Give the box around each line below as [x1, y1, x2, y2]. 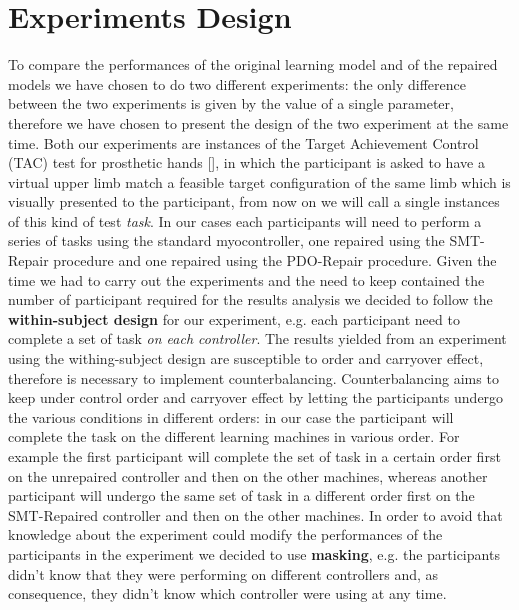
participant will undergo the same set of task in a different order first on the [8, 485, 475, 506]
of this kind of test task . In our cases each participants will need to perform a [8, 210, 482, 231]
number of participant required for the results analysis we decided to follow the [8, 289, 493, 310]
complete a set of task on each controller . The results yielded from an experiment [8, 328, 507, 349]
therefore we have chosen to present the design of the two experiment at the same [8, 112, 509, 133]
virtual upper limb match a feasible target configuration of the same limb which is [8, 171, 511, 192]
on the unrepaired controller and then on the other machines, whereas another [8, 465, 488, 486]
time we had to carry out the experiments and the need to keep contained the [8, 269, 485, 290]
